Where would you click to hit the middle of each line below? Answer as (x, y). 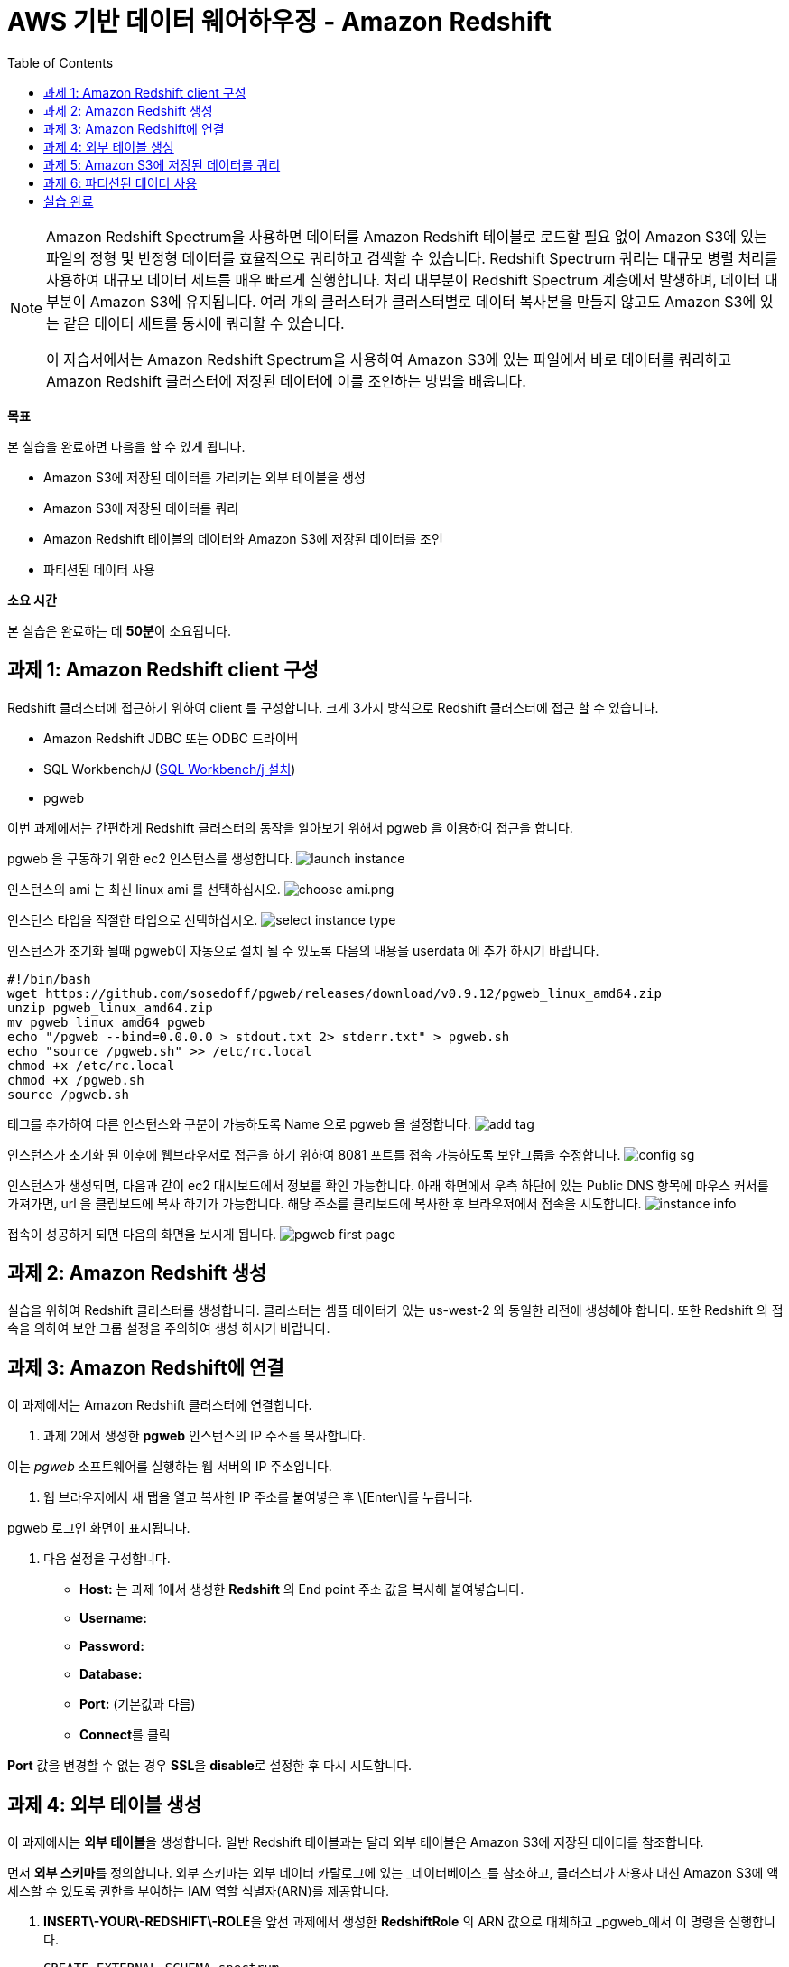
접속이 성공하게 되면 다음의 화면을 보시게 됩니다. (142, 1234)
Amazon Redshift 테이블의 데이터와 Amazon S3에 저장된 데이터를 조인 (243, 538)
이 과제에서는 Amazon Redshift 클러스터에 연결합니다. (160, 1405)
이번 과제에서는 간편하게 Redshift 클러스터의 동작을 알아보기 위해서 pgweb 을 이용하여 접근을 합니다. (290, 827)
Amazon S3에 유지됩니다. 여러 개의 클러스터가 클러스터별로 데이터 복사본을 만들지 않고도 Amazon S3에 (423, 301)
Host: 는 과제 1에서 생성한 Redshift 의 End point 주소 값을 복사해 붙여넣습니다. (302, 1589)
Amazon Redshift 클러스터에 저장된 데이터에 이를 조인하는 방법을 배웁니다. (286, 381)
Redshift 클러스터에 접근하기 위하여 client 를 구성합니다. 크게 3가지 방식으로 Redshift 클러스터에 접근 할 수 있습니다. (333, 707)
